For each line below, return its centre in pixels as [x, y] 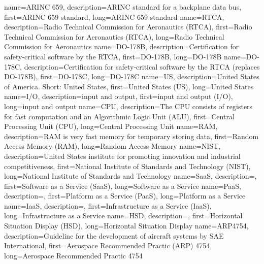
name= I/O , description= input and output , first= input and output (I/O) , [119, 96]
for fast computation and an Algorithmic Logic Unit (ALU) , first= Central [119, 116]
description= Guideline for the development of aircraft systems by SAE [114, 235]
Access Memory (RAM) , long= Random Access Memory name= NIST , [112, 146]
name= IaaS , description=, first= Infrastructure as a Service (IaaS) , [108, 205]
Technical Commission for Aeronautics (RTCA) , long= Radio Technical [114, 36]
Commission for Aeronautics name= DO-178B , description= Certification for [122, 46]
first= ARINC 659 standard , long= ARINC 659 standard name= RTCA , [114, 16]
